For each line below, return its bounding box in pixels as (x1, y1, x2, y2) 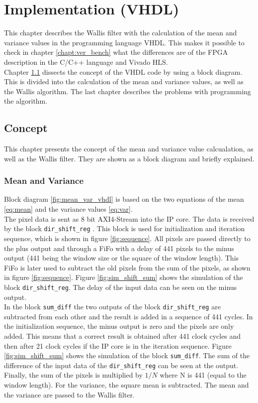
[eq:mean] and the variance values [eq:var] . (4, 204, 133, 214)
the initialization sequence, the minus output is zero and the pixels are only (4, 321, 234, 331)
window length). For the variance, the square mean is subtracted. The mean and (4, 380, 249, 390)
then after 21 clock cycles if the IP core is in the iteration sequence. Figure (4, 340, 232, 351)
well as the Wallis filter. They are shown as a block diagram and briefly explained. (4, 153, 255, 163)
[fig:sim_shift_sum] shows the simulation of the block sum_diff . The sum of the (4, 350, 250, 361)
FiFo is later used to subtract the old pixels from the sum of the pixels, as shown (4, 262, 251, 272)
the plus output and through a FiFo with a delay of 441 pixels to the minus (4, 243, 234, 253)
